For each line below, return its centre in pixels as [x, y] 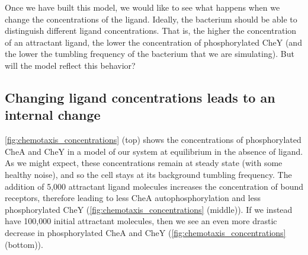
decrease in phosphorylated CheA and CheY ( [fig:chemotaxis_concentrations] [145, 232]
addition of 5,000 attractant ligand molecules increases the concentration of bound [154, 186]
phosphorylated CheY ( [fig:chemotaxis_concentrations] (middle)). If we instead [149, 209]
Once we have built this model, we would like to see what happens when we [142, 7]
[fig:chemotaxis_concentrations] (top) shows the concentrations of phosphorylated [153, 140]
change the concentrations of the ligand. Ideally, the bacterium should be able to [151, 19]
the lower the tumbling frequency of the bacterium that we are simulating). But [150, 54]
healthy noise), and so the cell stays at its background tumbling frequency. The [148, 174]
